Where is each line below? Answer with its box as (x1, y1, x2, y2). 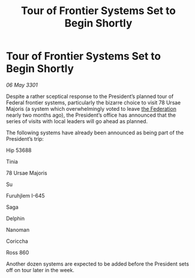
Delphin (6, 215, 25, 222)
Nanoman (6, 226, 30, 233)
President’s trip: (6, 135, 44, 142)
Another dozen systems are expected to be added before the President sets (6, 260, 189, 267)
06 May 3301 (6, 81, 38, 89)
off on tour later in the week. (6, 266, 74, 273)
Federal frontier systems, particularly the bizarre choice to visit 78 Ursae (6, 99, 181, 106)
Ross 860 (6, 249, 29, 256)
